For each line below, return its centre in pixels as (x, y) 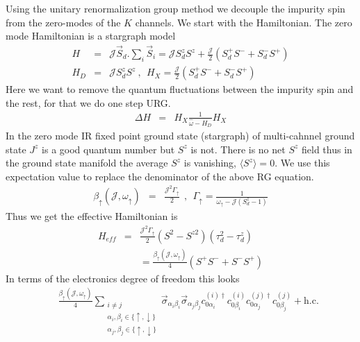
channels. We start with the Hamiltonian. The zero (244, 22)
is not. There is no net (238, 149)
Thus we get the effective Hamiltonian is (92, 216)
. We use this (302, 163)
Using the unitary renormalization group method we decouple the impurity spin (175, 8)
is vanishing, (210, 163)
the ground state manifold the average (87, 163)
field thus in (327, 149)
